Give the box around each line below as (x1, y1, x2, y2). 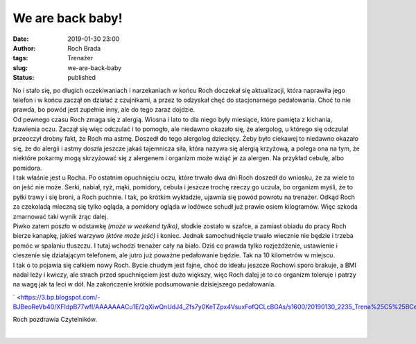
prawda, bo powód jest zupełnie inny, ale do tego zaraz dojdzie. (12, 105, 196, 114)
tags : (12, 54, 28, 62)
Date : (12, 35, 29, 43)
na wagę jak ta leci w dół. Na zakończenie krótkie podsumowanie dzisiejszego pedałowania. (12, 280, 277, 289)
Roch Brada (67, 44, 101, 52)
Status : (12, 74, 35, 82)
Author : (12, 44, 36, 52)
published (67, 74, 96, 82)
